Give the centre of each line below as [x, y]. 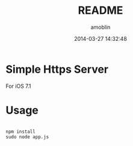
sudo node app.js [27, 137]
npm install [20, 132]
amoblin [101, 27]
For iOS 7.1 [18, 86]
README [101, 11]
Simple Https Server [57, 69]
